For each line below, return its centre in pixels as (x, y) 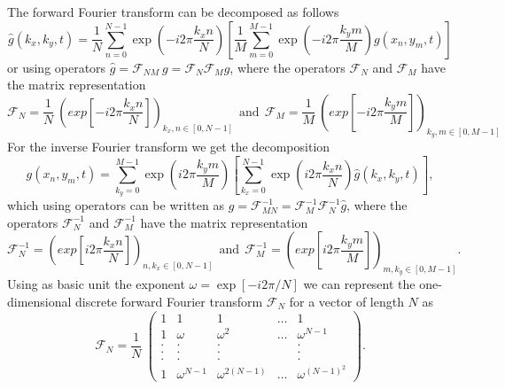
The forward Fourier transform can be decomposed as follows (173, 12)
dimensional (39, 302)
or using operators (57, 67)
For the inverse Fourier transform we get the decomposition (169, 146)
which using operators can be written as (116, 205)
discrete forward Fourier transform (169, 302)
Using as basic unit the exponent (96, 284)
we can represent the (359, 284)
